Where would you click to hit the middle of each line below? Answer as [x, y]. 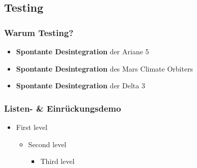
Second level [47, 144]
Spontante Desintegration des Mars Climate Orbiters [105, 68]
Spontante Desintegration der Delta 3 [80, 86]
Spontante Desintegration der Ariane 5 [82, 51]
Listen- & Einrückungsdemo [63, 108]
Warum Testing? [39, 32]
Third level [58, 161]
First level [32, 127]
